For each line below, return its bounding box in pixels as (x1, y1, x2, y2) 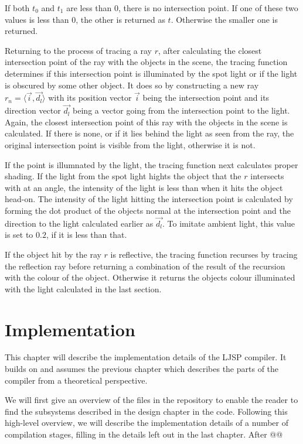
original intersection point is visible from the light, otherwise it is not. (5, 138, 256, 151)
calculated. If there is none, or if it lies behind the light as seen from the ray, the (5, 127, 294, 139)
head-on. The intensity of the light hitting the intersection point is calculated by (5, 193, 293, 205)
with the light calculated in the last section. (5, 282, 162, 295)
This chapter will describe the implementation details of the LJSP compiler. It (5, 351, 287, 363)
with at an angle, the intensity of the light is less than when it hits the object (5, 181, 283, 193)
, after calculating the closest (158, 44, 262, 56)
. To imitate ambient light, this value (162, 217, 295, 229)
